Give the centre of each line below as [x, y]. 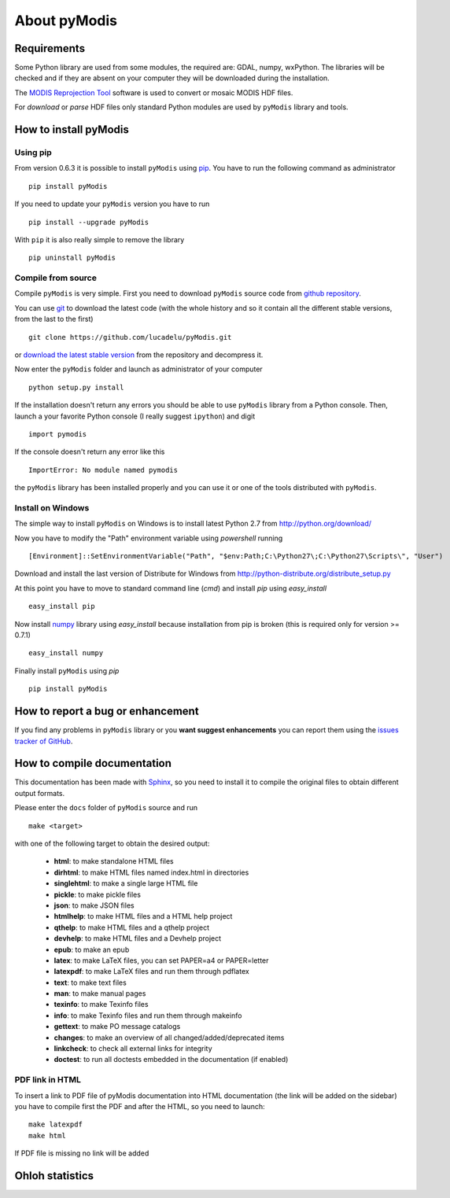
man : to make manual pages [100, 993]
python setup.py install [76, 387]
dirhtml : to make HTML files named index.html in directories [151, 872]
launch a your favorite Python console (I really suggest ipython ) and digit [135, 416]
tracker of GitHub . [44, 741]
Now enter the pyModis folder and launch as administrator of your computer [138, 369]
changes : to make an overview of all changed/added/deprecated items [169, 1038]
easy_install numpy [66, 653]
